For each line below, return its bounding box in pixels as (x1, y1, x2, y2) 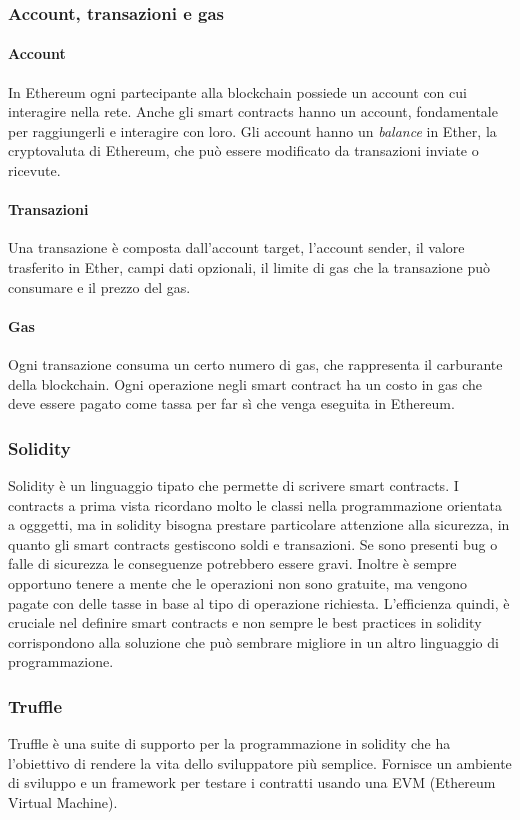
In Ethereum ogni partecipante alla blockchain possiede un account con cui (8, 81, 467, 102)
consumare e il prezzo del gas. (8, 276, 191, 297)
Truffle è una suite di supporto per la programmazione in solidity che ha (8, 733, 451, 754)
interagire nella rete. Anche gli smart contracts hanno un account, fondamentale (8, 101, 498, 122)
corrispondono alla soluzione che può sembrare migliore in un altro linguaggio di (8, 631, 499, 652)
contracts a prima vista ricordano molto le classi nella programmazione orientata (8, 494, 503, 515)
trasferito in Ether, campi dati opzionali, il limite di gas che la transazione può (8, 257, 491, 277)
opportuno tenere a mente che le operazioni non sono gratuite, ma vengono (8, 572, 468, 593)
